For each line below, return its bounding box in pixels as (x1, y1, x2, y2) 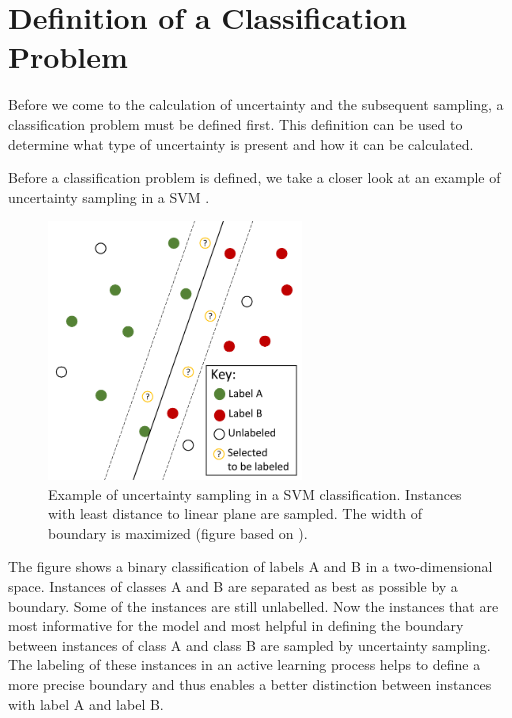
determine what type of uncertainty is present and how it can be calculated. (8, 133, 474, 154)
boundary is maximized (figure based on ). (48, 522, 308, 543)
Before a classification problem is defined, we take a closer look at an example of (8, 167, 501, 188)
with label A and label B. (8, 693, 164, 714)
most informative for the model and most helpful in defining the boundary (8, 615, 464, 636)
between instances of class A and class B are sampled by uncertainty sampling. (8, 634, 491, 655)
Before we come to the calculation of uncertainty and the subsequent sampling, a (8, 94, 504, 115)
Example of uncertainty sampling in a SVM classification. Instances (48, 483, 462, 504)
